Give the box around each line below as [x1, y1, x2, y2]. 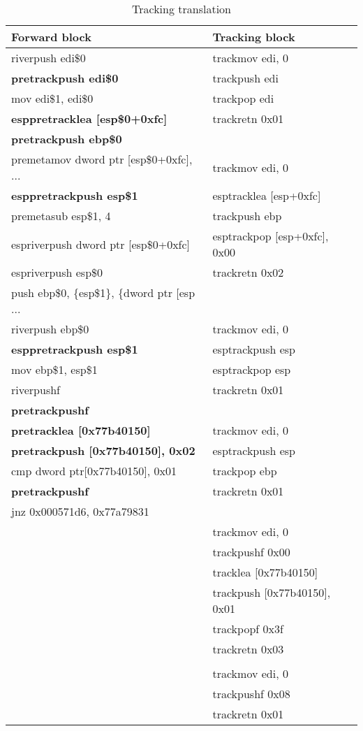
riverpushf [11, 382, 60, 398]
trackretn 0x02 [212, 264, 284, 280]
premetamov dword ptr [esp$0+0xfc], [11, 151, 193, 167]
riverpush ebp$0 [11, 321, 89, 337]
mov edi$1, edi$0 [11, 90, 94, 106]
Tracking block [212, 29, 295, 45]
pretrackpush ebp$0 [11, 131, 122, 147]
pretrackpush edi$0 [11, 70, 119, 86]
